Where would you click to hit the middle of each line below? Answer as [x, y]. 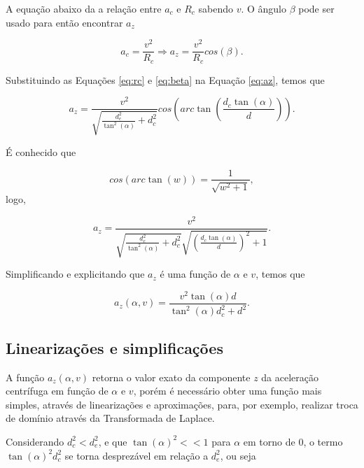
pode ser [316, 8]
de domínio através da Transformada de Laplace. [110, 418]
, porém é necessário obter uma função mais [227, 391]
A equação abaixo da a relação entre [84, 8]
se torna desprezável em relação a [136, 455]
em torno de [269, 441]
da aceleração [290, 377]
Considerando [35, 441]
